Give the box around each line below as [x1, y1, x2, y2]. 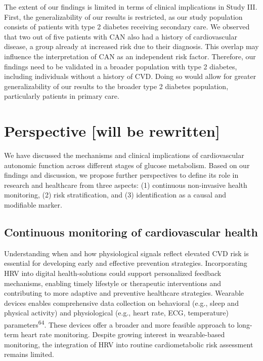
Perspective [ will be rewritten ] [4, 121, 220, 141]
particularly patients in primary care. [4, 91, 119, 101]
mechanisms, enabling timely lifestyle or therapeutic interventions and [4, 277, 221, 288]
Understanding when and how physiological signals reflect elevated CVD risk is [4, 248, 249, 258]
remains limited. [4, 349, 54, 359]
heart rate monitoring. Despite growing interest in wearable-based [21, 329, 225, 340]
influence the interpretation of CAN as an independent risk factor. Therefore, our [4, 51, 256, 61]
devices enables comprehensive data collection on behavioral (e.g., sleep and [4, 297, 239, 308]
